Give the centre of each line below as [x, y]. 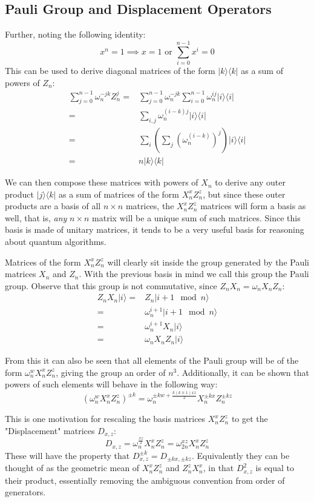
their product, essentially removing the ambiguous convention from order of [145, 480]
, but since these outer [244, 194]
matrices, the [150, 206]
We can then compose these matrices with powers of [102, 182]
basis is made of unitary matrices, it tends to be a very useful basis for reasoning [155, 229]
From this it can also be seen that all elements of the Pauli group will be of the [152, 360]
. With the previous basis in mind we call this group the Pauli [194, 274]
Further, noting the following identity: [75, 34]
